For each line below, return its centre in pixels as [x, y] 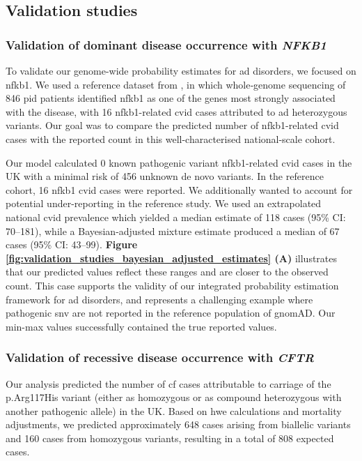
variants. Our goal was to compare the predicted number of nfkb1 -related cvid [172, 125]
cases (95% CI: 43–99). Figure [72, 244]
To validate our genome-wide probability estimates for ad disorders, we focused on [181, 70]
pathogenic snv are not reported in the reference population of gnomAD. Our [171, 313]
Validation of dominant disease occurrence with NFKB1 [166, 44]
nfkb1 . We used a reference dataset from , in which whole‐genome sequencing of [176, 84]
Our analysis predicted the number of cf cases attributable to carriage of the [168, 383]
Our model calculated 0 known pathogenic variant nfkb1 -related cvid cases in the [179, 162]
